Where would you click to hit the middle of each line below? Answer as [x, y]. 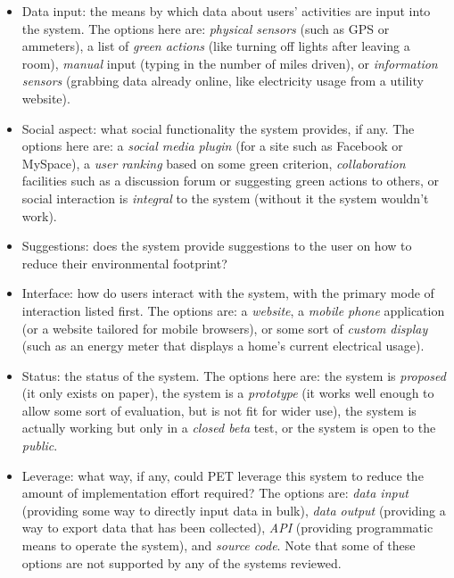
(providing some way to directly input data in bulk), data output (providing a [234, 510]
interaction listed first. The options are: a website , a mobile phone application [233, 310]
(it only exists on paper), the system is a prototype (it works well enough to [228, 393]
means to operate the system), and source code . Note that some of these [219, 545]
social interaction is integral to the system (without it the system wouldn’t [225, 198]
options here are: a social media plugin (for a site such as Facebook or [212, 146]
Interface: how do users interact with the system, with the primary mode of [228, 293]
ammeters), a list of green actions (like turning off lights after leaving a [216, 46]
